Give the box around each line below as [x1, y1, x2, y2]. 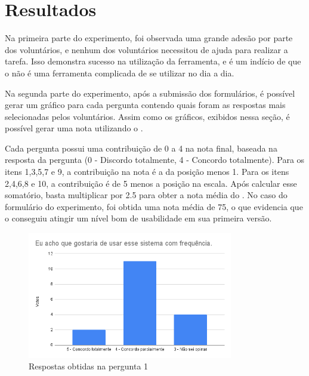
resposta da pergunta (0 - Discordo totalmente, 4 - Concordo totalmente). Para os [5, 153, 305, 166]
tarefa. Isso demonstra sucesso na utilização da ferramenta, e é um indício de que [5, 55, 301, 67]
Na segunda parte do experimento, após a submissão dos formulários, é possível [5, 87, 295, 99]
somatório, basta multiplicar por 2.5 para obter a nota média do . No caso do [5, 189, 288, 201]
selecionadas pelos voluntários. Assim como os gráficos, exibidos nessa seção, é [5, 110, 290, 122]
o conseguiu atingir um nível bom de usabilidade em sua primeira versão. [5, 212, 272, 224]
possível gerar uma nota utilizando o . [5, 122, 143, 134]
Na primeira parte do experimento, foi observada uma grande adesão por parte [5, 32, 293, 44]
